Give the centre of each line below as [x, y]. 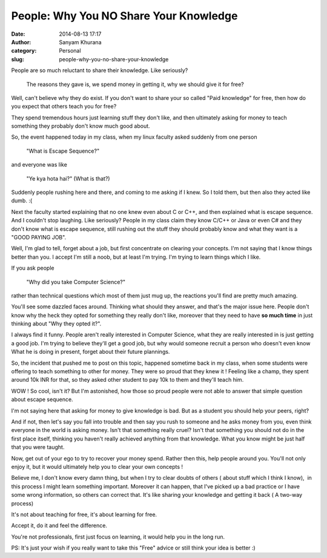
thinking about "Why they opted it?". [56, 324]
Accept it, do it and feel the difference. [59, 526]
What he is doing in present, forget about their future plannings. [91, 352]
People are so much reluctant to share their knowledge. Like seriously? [100, 70]
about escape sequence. [42, 399]
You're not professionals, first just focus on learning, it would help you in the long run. [118, 537]
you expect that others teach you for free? [64, 107]
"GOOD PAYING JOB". [39, 237]
